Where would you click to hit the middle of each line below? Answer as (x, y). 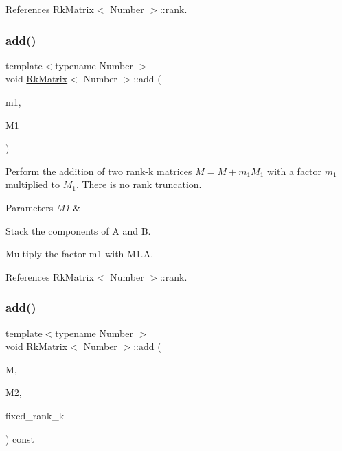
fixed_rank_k (35, 415)
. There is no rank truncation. (139, 184)
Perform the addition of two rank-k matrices (99, 171)
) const (20, 438)
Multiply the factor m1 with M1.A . (80, 254)
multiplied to (33, 184)
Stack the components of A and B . (78, 230)
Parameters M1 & (43, 207)
